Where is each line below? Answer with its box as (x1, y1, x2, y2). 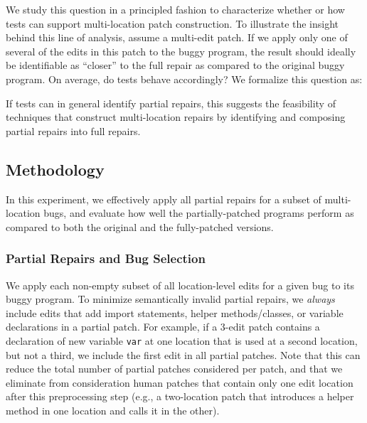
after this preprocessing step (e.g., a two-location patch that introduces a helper (6, 389, 354, 404)
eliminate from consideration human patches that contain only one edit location (6, 375, 353, 390)
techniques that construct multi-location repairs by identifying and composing (6, 109, 346, 124)
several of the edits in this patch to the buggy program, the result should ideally (6, 43, 356, 58)
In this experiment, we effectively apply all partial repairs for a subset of (6, 191, 321, 206)
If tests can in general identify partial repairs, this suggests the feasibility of (6, 95, 336, 110)
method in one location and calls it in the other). (6, 402, 220, 417)
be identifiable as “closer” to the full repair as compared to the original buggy (6, 58, 345, 73)
